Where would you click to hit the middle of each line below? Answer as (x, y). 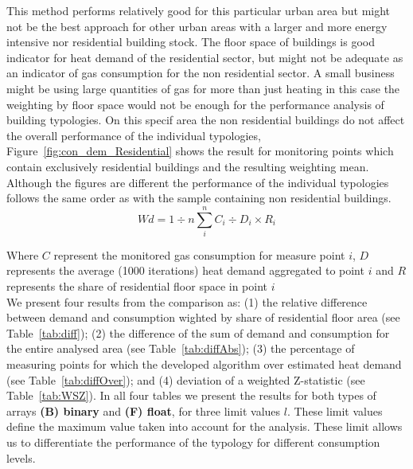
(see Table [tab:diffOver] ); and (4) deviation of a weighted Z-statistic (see (186, 379)
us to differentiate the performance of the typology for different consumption (193, 442)
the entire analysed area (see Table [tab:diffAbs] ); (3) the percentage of (181, 348)
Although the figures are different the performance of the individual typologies (198, 182)
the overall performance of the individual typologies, (134, 135)
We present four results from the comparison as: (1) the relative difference (187, 301)
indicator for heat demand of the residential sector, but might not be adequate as (205, 57)
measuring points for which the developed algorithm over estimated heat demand (204, 364)
